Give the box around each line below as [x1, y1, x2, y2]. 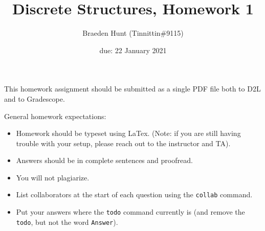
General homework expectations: [4, 110, 106, 121]
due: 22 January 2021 [99, 44, 167, 55]
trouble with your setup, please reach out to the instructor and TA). [16, 137, 231, 148]
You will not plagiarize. [16, 172, 90, 182]
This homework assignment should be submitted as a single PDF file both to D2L [4, 83, 261, 94]
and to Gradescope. [4, 93, 65, 104]
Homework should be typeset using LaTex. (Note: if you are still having [16, 128, 241, 138]
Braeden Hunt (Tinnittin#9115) [82, 28, 184, 38]
